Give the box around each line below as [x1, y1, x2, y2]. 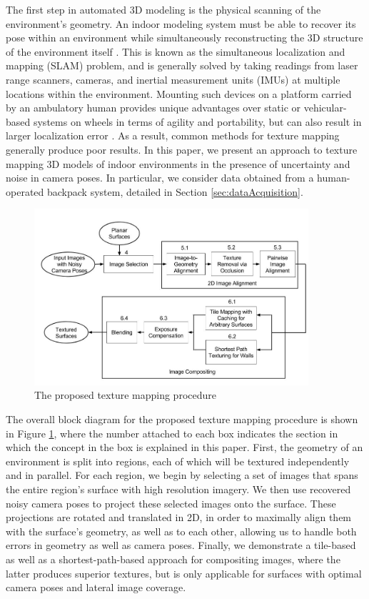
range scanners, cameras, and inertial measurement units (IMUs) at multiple [6, 71, 340, 86]
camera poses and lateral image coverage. [6, 580, 186, 595]
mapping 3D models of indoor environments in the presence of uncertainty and [6, 156, 350, 171]
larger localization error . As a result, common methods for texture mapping [6, 128, 340, 143]
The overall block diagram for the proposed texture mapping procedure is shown [6, 412, 358, 427]
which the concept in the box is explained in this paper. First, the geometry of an [6, 440, 363, 455]
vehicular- [303, 100, 347, 115]
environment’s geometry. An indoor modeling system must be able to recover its [6, 16, 356, 31]
